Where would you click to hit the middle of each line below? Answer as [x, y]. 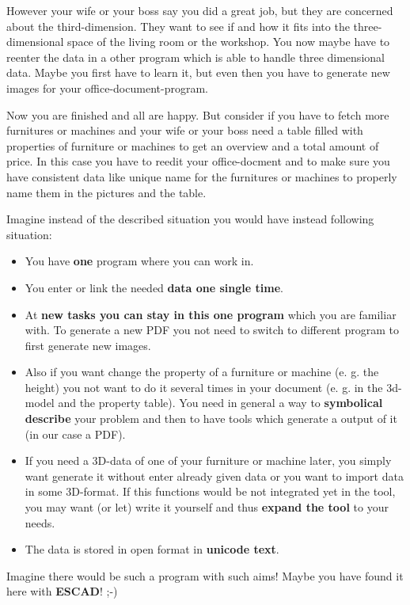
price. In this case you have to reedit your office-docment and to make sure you [198, 161]
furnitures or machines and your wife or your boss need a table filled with [185, 130]
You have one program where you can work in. [139, 261]
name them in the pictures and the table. [106, 192]
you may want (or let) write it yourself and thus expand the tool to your [207, 507]
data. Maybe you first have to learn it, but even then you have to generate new [198, 72]
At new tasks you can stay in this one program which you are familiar [211, 314]
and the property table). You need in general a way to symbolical [220, 403]
